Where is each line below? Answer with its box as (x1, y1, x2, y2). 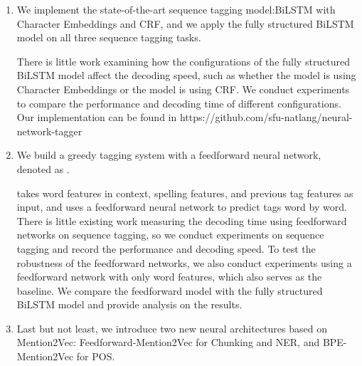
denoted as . (16, 161, 70, 176)
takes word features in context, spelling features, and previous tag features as (16, 185, 353, 200)
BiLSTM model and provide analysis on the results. (16, 297, 243, 312)
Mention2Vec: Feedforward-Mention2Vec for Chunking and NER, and (16, 335, 320, 350)
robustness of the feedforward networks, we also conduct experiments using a (16, 255, 352, 270)
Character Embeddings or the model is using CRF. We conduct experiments (16, 81, 350, 96)
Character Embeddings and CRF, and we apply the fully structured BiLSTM (16, 16, 354, 31)
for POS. (76, 349, 115, 364)
